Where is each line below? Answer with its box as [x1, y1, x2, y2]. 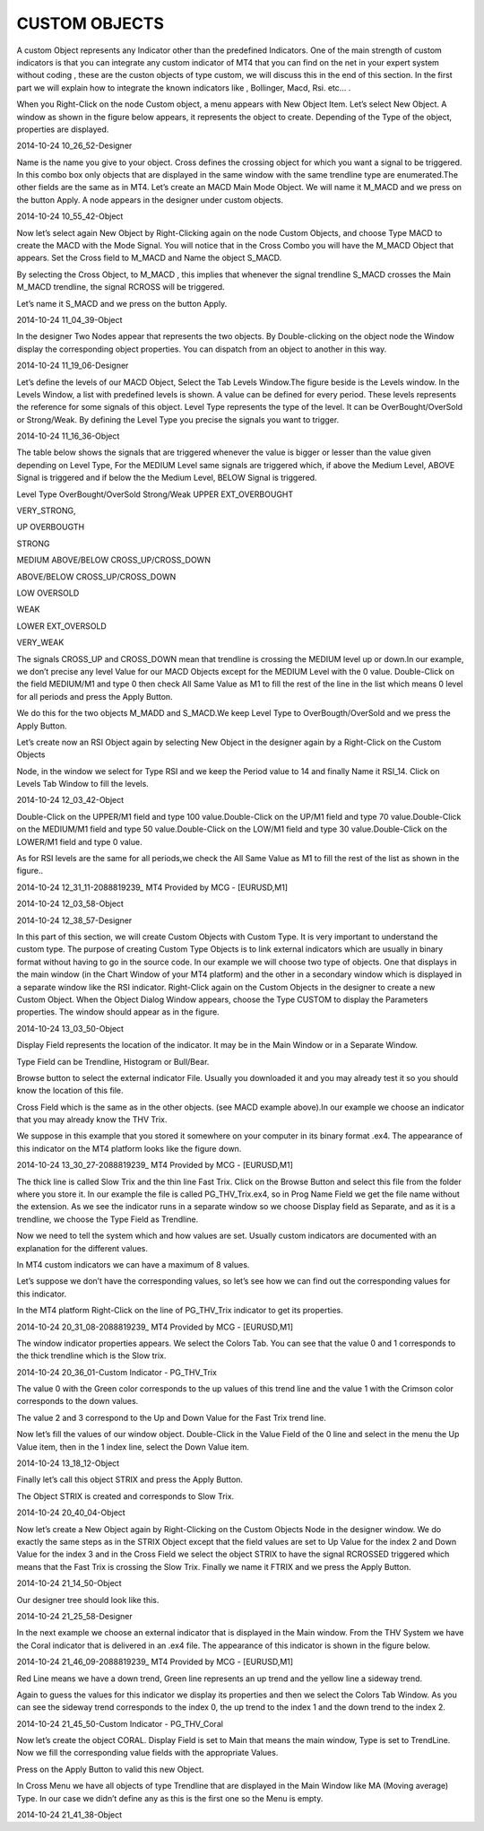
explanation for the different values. [16, 1242, 148, 1253]
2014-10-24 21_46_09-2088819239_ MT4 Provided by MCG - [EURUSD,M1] [16, 1656, 294, 1668]
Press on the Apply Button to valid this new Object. [16, 1764, 204, 1774]
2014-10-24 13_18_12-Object [16, 1458, 120, 1469]
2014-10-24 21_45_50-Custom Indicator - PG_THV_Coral [16, 1718, 224, 1729]
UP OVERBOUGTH [16, 521, 85, 533]
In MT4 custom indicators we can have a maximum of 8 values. [16, 1259, 250, 1269]
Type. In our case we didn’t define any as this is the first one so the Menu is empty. [16, 1792, 324, 1803]
